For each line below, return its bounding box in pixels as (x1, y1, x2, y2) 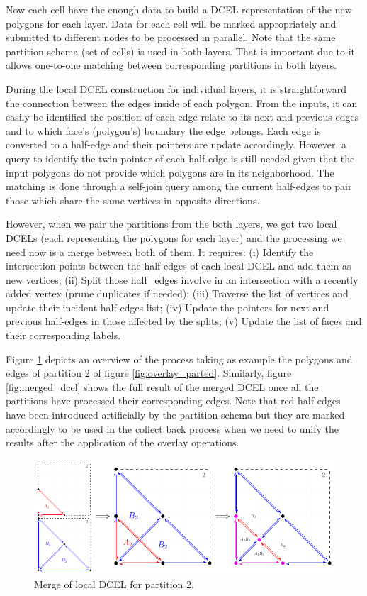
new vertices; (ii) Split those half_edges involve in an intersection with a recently (6, 272, 358, 287)
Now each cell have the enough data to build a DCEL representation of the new (6, 2, 352, 16)
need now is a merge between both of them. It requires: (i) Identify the (6, 244, 314, 259)
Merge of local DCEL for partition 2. (34, 577, 194, 592)
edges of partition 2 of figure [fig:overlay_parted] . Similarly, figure (6, 365, 292, 380)
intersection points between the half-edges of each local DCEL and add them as (6, 258, 351, 273)
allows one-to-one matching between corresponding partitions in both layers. (6, 57, 337, 72)
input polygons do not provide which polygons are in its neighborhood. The (6, 165, 334, 180)
